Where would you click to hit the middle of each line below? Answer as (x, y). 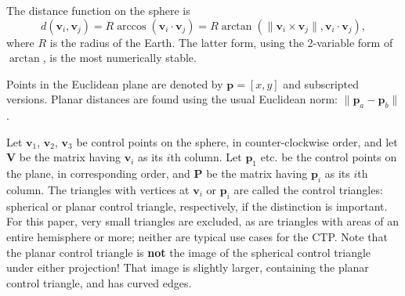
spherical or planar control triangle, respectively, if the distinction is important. (197, 206)
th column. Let (206, 157)
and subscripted (321, 83)
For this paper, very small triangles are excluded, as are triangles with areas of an (203, 221)
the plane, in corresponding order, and (98, 173)
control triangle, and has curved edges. (99, 282)
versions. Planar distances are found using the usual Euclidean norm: (172, 99)
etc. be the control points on (329, 157)
